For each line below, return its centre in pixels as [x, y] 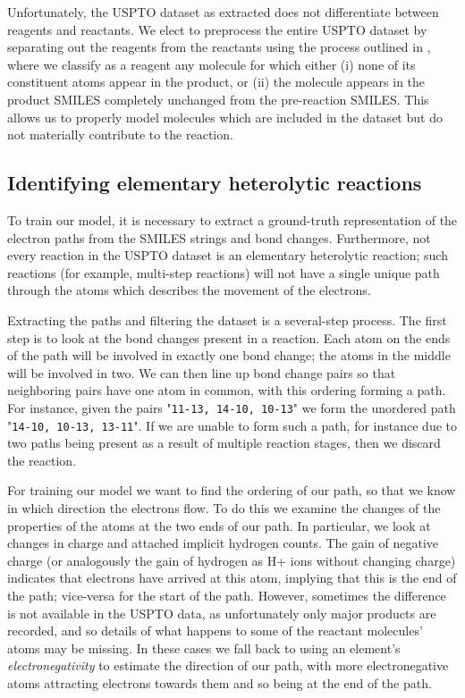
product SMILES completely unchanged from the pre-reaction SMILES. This [218, 99]
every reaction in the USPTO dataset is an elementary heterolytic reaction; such [228, 255]
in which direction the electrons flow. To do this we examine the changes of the [224, 507]
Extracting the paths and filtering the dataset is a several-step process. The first [227, 320]
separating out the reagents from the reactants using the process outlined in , [219, 47]
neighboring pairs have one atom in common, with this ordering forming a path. [227, 390]
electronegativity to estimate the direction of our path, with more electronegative [228, 665]
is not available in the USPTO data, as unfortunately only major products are [222, 613]
